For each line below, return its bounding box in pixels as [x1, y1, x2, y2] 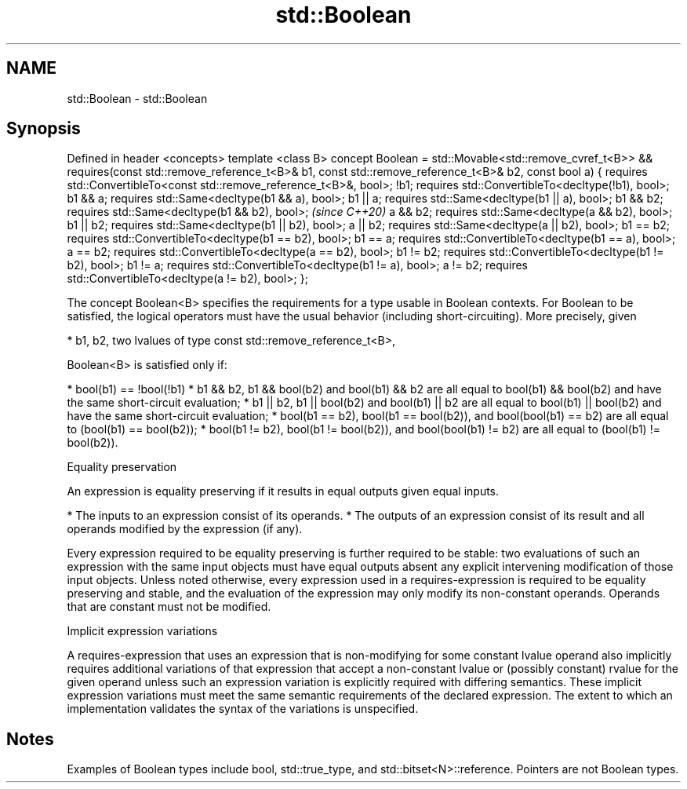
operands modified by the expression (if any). [67, 522, 303, 536]
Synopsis [6, 119, 81, 139]
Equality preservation [67, 460, 177, 474]
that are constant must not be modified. [67, 600, 271, 614]
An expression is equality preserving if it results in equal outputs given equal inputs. [67, 484, 500, 499]
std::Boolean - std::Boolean [67, 91, 208, 105]
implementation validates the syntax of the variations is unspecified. [67, 702, 419, 716]
